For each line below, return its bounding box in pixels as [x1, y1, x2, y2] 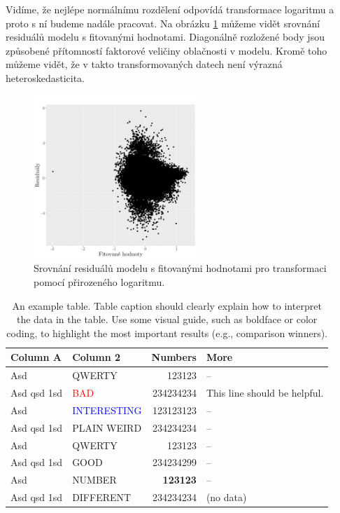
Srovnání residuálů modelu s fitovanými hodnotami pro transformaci [34, 261, 327, 275]
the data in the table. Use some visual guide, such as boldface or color [16, 312, 318, 327]
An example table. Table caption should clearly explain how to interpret [12, 298, 322, 313]
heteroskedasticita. [6, 70, 85, 85]
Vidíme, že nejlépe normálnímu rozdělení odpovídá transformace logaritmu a [6, 2, 334, 16]
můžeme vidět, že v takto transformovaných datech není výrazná [6, 57, 283, 71]
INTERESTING [72, 402, 142, 417]
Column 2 [72, 350, 120, 364]
